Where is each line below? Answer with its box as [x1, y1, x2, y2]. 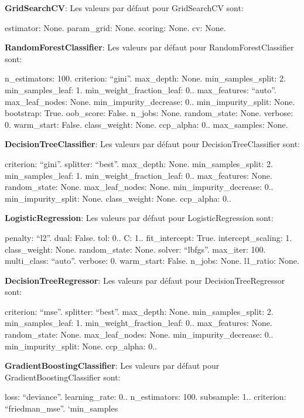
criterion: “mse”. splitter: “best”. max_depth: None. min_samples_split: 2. [5, 305, 274, 317]
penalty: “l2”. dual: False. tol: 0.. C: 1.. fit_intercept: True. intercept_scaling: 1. [5, 231, 292, 243]
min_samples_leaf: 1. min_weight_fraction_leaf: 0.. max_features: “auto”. [5, 83, 276, 96]
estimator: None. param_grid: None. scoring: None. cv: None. [5, 21, 226, 33]
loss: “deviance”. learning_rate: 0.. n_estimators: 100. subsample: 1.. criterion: [5, 390, 286, 403]
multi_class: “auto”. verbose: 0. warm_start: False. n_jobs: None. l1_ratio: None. [5, 254, 299, 267]
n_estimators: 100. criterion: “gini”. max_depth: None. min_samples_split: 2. [5, 72, 286, 84]
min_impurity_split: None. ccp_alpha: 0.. [5, 339, 157, 352]
